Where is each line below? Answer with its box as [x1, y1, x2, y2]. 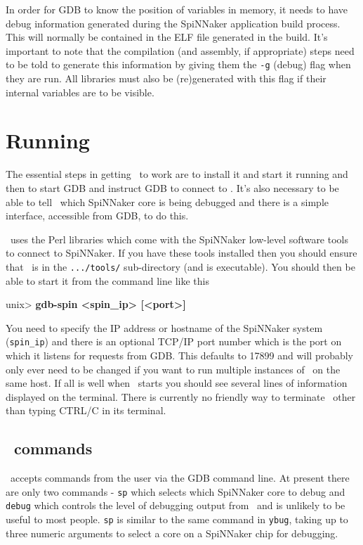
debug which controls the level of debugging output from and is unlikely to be [6, 498, 345, 513]
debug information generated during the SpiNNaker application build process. [6, 15, 341, 30]
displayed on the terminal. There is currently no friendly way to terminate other [6, 389, 356, 404]
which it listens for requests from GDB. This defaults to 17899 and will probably [6, 348, 354, 362]
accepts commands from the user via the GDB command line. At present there [10, 470, 350, 485]
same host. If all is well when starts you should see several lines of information [6, 376, 348, 390]
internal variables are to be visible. [6, 84, 154, 99]
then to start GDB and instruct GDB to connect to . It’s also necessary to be [6, 180, 339, 195]
